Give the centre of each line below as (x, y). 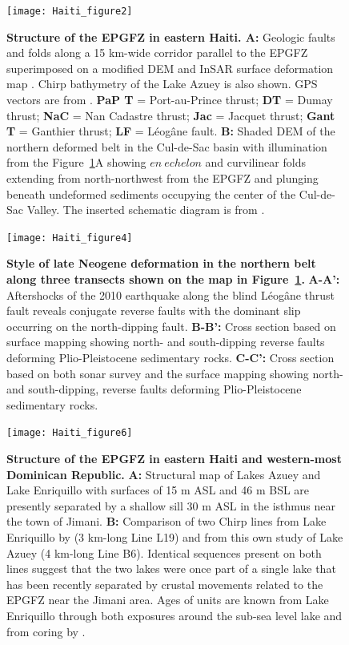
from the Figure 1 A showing (76, 162)
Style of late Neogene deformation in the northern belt (161, 263)
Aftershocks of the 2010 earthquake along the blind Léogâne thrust (171, 294)
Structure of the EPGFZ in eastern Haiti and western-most (174, 459)
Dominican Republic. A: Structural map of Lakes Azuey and (164, 474)
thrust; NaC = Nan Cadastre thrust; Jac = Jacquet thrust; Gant (171, 115)
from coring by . (46, 631)
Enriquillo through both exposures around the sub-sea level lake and (174, 615)
